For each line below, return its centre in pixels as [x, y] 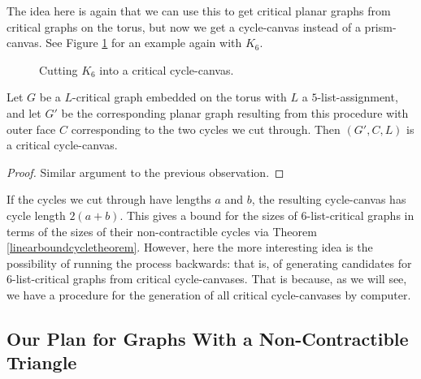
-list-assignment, [358, 97]
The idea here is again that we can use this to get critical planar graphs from [199, 11]
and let [24, 112]
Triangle [42, 362]
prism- [380, 26]
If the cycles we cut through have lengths [109, 199]
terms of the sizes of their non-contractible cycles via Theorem [162, 231]
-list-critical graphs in [360, 215]
